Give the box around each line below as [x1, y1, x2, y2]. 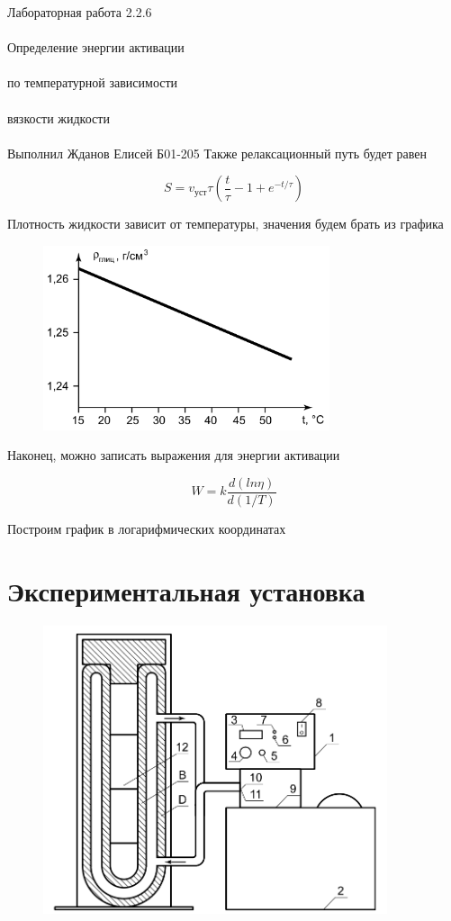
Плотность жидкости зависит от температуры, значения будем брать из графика [7, 214, 444, 233]
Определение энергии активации [7, 38, 185, 57]
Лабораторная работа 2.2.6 [7, 3, 152, 21]
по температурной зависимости [7, 73, 178, 92]
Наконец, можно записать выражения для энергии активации [7, 446, 340, 465]
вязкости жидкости [7, 108, 110, 127]
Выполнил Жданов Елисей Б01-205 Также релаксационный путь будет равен [7, 143, 427, 162]
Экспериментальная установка [7, 572, 365, 609]
